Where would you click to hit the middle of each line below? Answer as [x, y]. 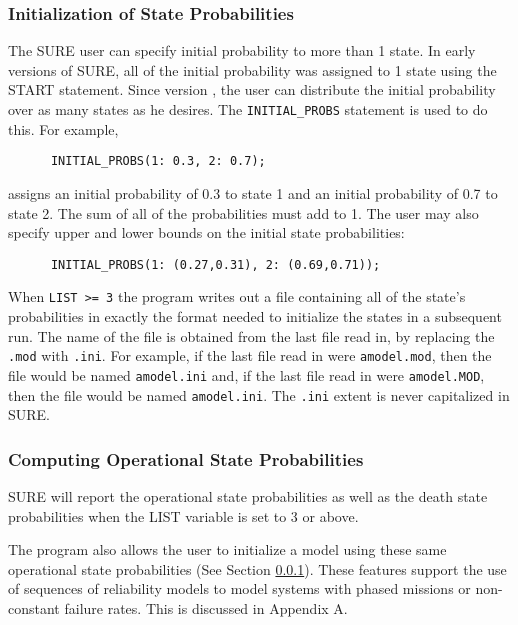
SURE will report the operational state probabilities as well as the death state [248, 495]
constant [34, 607]
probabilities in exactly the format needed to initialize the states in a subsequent [255, 316]
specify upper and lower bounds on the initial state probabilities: [206, 232]
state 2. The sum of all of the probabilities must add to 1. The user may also [243, 212]
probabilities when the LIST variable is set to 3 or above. [183, 515]
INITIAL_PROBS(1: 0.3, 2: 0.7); [158, 161]
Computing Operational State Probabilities [186, 458]
